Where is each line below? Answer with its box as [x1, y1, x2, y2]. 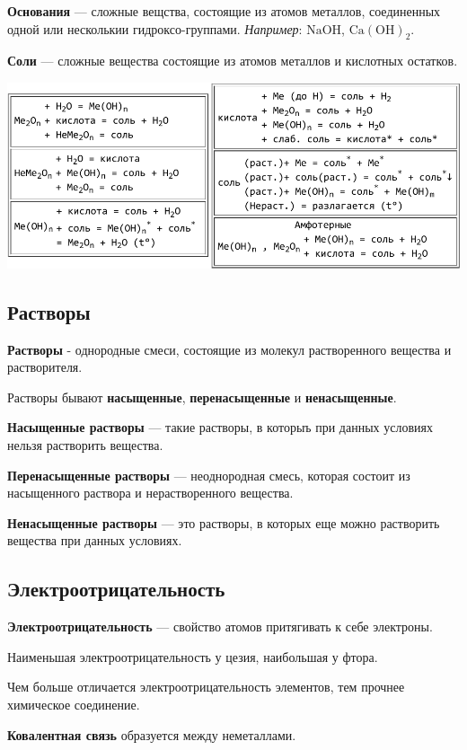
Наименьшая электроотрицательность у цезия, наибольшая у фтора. [7, 647, 378, 666]
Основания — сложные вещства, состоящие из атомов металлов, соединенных [7, 2, 441, 20]
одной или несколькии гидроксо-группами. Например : [7, 19, 303, 38]
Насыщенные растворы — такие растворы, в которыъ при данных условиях [7, 418, 433, 437]
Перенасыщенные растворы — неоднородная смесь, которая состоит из [7, 465, 410, 484]
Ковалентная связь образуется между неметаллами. [7, 725, 296, 744]
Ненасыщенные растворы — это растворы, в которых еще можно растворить [7, 513, 440, 532]
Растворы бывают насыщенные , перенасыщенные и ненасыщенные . [7, 387, 397, 406]
